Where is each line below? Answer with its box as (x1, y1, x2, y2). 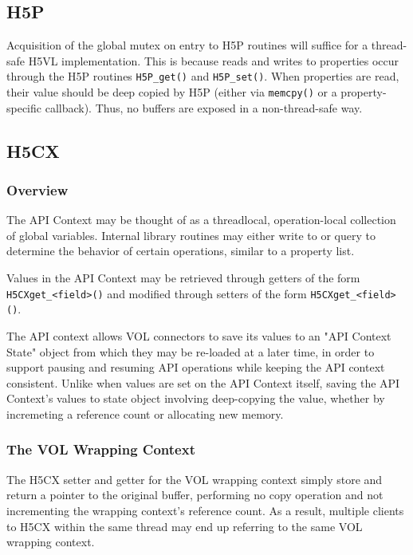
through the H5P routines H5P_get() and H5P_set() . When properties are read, (6, 68, 399, 85)
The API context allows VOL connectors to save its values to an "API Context (6, 327, 391, 344)
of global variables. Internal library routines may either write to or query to (6, 226, 376, 243)
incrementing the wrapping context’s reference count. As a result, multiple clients (6, 502, 404, 518)
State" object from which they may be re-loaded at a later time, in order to (6, 343, 375, 360)
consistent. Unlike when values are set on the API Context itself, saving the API (6, 374, 400, 391)
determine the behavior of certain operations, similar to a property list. (6, 242, 355, 259)
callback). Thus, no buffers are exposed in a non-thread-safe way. (45, 99, 363, 116)
